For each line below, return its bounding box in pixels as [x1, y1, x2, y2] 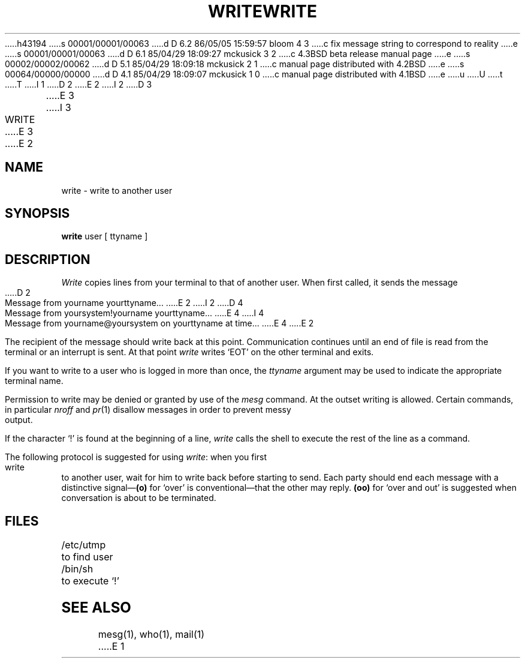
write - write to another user [61, 185, 173, 196]
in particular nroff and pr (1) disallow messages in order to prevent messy [5, 404, 291, 415]
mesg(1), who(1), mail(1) [98, 628, 205, 640]
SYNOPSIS [5, 206, 70, 221]
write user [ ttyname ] [61, 231, 148, 242]
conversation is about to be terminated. [61, 493, 216, 503]
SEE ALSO [61, 599, 131, 617]
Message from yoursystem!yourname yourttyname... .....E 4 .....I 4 [5, 308, 264, 319]
